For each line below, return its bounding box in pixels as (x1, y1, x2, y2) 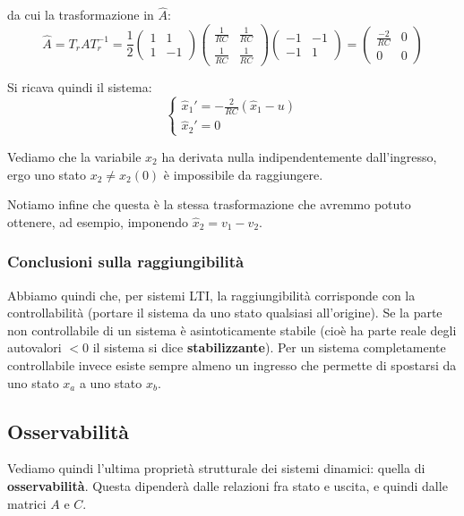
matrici (7, 494, 47, 512)
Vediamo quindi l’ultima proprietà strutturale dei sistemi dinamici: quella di (7, 459, 425, 478)
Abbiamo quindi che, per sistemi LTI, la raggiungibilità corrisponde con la (7, 285, 416, 304)
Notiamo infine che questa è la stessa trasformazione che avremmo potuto (7, 195, 411, 214)
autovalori (7, 338, 62, 357)
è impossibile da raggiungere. (163, 165, 323, 183)
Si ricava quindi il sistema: (7, 77, 152, 96)
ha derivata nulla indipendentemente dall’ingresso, (161, 147, 437, 165)
